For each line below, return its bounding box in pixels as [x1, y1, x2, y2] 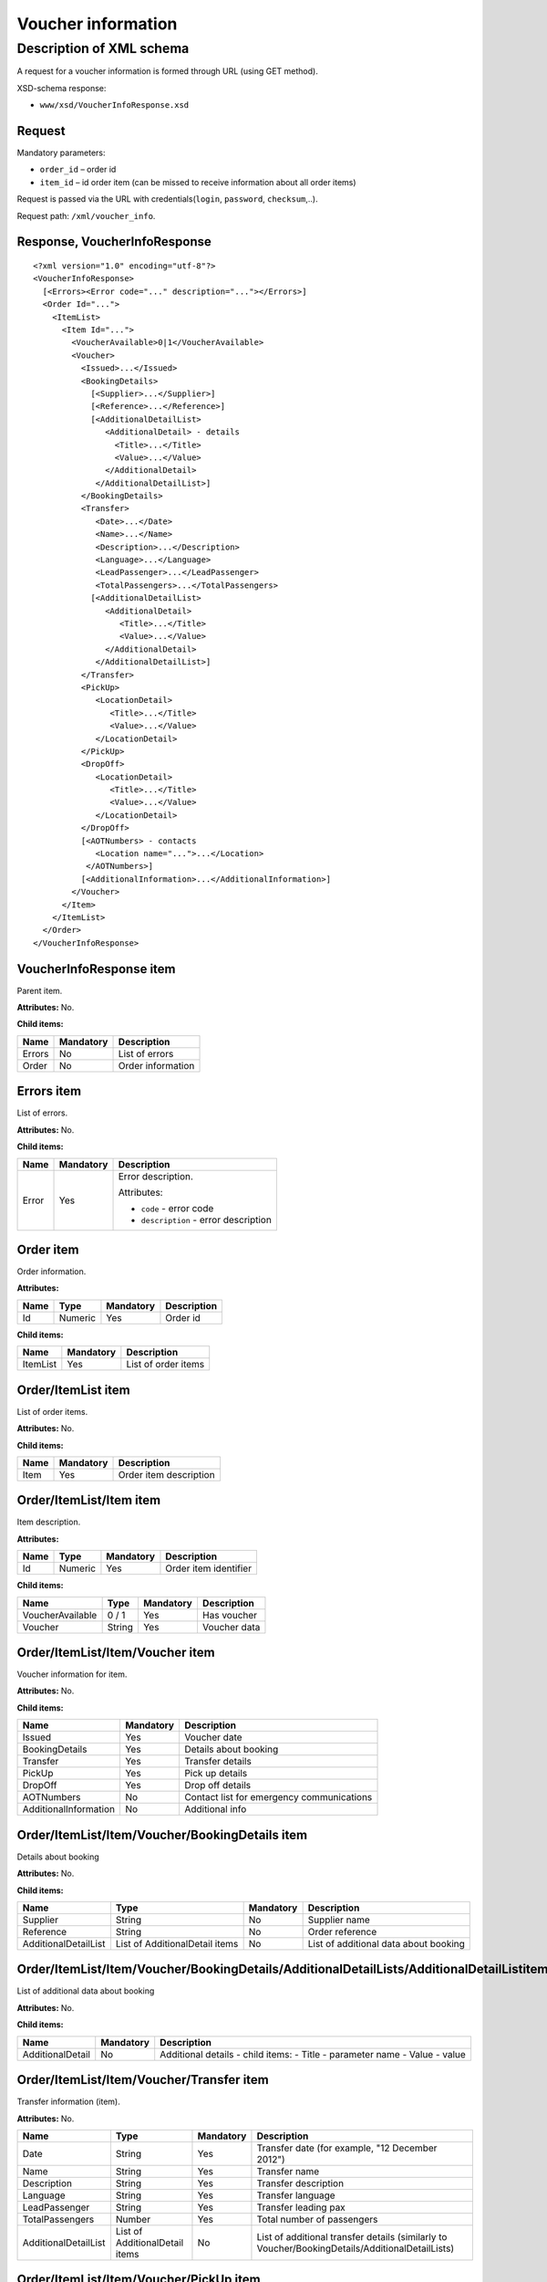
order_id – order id [39, 164, 117, 175]
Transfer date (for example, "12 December [256, 2141, 438, 2154]
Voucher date [183, 1731, 243, 1743]
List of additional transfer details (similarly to [256, 2230, 448, 2243]
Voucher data [201, 1620, 261, 1633]
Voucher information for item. [16, 1669, 128, 1680]
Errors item [16, 1083, 82, 1099]
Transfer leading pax [256, 2201, 346, 2214]
